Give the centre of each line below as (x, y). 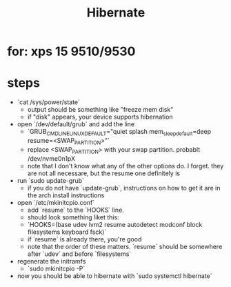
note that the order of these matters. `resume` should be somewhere (125, 246)
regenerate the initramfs (51, 261)
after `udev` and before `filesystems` (79, 254)
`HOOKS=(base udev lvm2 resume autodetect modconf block (115, 224)
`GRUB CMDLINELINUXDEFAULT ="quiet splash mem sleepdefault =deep (119, 132)
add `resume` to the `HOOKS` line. (76, 210)
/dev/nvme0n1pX (51, 158)
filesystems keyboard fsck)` (67, 232)
